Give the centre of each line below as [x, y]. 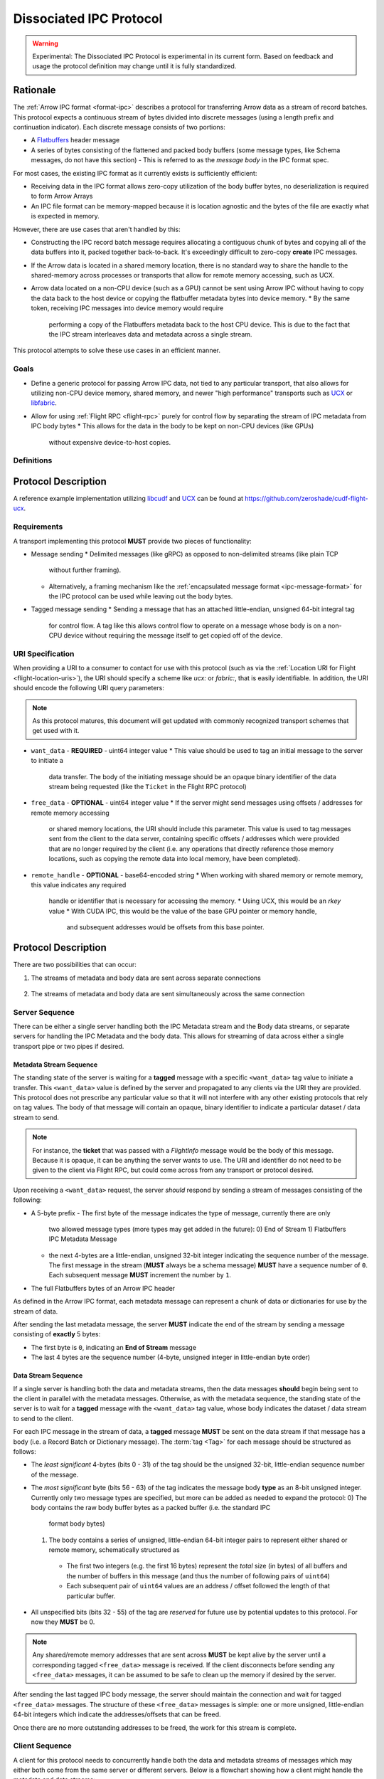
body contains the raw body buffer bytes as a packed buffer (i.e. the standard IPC [151, 1507]
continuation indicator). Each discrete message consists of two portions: [119, 127]
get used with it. [56, 731]
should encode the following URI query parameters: [89, 688]
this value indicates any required [79, 885]
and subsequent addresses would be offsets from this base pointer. [165, 927]
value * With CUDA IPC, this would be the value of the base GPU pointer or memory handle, [183, 911]
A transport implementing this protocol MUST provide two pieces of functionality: [132, 541]
